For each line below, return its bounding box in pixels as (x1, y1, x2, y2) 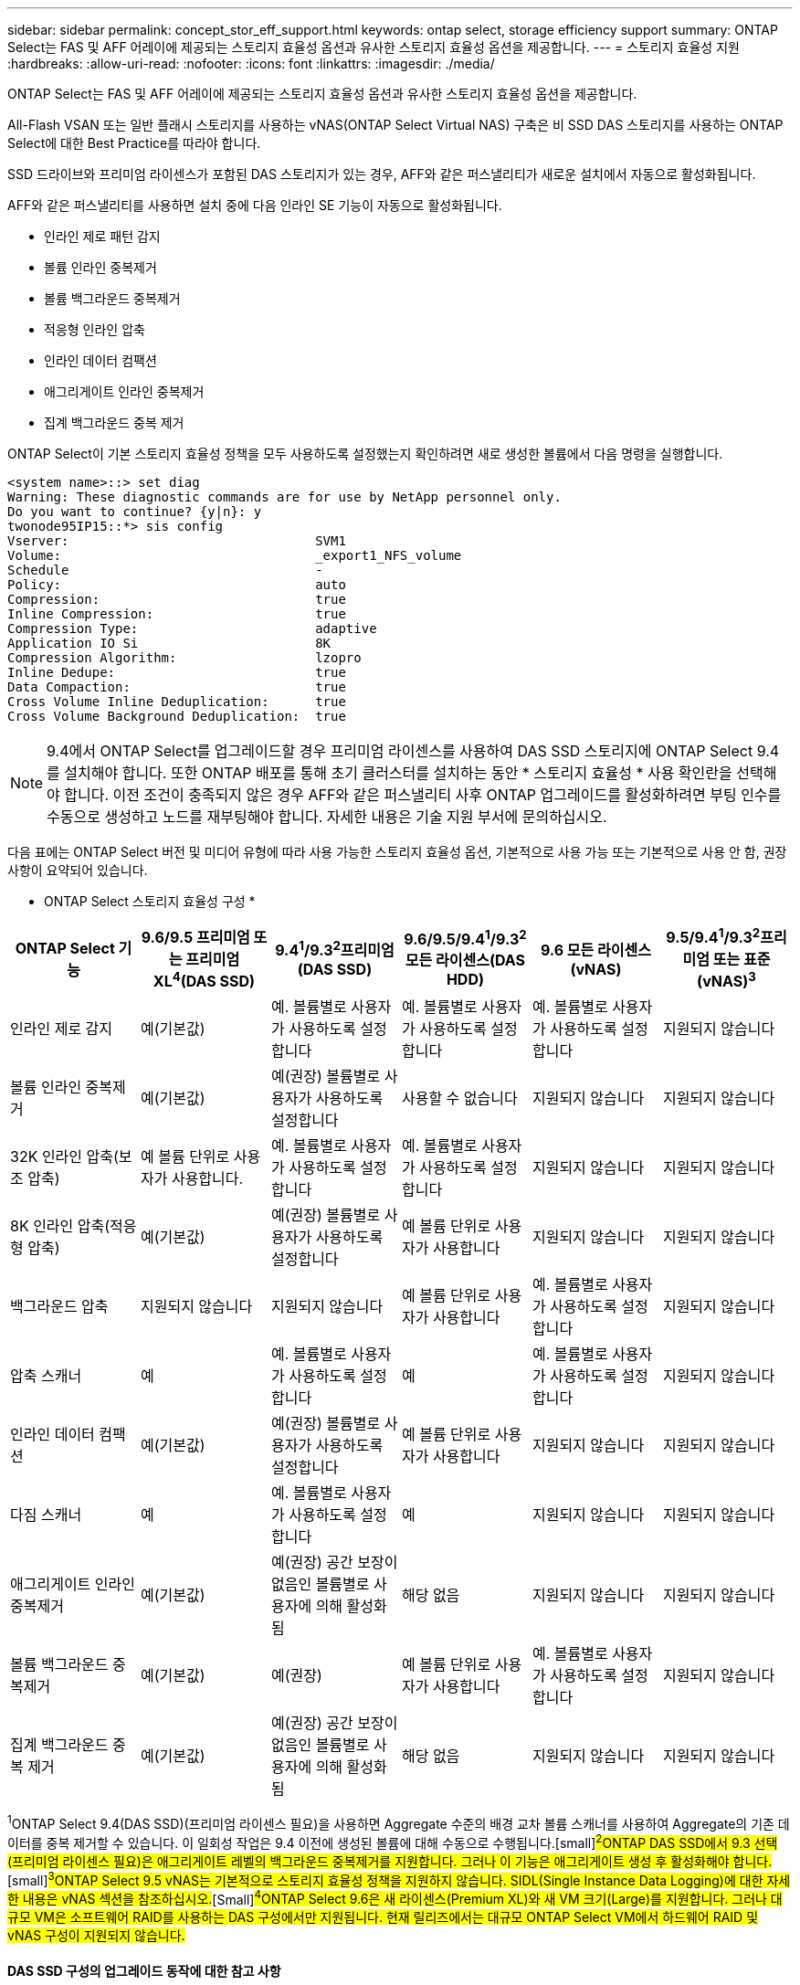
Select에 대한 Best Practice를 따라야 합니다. (7, 135, 261, 151)
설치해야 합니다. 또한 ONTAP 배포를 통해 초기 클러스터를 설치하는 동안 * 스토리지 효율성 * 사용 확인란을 (64, 764, 732, 782)
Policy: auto (7, 577, 346, 592)
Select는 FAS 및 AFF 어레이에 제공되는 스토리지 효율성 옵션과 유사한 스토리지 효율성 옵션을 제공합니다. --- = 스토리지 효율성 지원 (7, 39, 740, 55)
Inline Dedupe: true (7, 665, 346, 680)
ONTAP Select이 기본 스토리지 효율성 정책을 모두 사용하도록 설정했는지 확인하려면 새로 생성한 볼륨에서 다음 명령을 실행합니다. (7, 446, 723, 461)
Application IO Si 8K (7, 636, 332, 650)
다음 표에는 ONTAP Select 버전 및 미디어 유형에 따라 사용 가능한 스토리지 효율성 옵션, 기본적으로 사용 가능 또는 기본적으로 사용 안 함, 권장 (7, 844, 787, 860)
